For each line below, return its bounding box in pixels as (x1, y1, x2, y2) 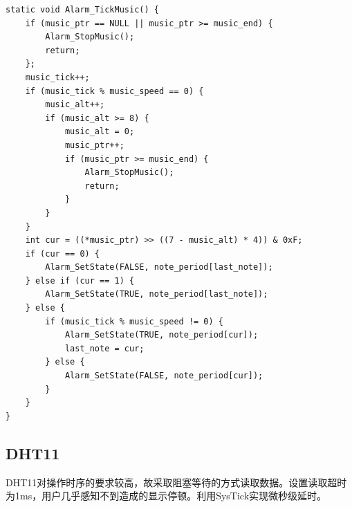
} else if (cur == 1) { (25, 275, 135, 286)
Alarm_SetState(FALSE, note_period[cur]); (64, 371, 263, 381)
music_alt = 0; (64, 127, 135, 137)
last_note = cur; (64, 343, 145, 353)
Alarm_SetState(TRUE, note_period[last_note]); (45, 289, 268, 299)
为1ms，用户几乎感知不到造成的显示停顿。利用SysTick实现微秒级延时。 (6, 488, 327, 503)
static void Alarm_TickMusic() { (6, 5, 159, 15)
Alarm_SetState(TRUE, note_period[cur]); (64, 330, 259, 340)
